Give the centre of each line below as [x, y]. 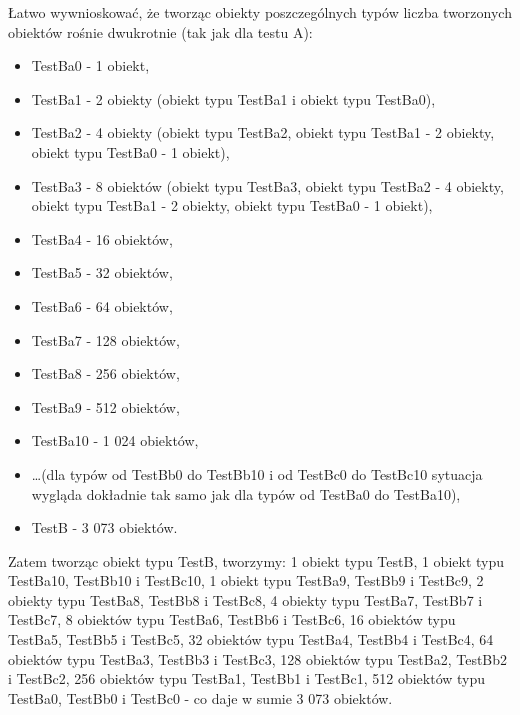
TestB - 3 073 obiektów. [104, 527]
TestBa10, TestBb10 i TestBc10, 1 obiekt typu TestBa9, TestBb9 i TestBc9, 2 [246, 580]
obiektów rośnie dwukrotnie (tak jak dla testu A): [160, 31]
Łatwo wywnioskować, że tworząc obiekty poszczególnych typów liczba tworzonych [260, 12]
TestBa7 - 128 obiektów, [105, 339]
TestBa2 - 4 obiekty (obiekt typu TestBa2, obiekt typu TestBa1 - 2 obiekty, [263, 132]
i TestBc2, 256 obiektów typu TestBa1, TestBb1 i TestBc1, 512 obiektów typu [247, 678]
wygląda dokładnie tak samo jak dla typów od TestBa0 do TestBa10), [246, 493]
